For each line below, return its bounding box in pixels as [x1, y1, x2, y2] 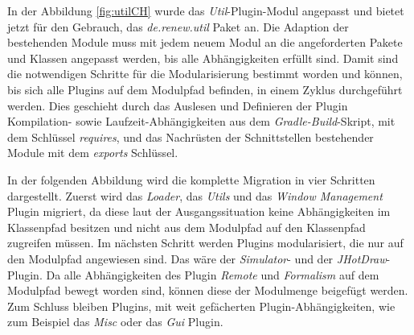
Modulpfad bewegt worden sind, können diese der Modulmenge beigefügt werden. [7, 282, 408, 299]
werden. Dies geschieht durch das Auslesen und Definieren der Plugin [7, 97, 348, 114]
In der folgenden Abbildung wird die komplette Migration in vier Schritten [7, 171, 375, 188]
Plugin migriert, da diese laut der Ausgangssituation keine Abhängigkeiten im [7, 203, 391, 220]
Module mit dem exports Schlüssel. [7, 144, 178, 161]
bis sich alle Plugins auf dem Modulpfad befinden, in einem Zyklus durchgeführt [7, 81, 403, 97]
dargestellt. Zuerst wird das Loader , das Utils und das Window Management [7, 187, 383, 204]
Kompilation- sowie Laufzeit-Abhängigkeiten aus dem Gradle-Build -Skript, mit [7, 113, 396, 130]
